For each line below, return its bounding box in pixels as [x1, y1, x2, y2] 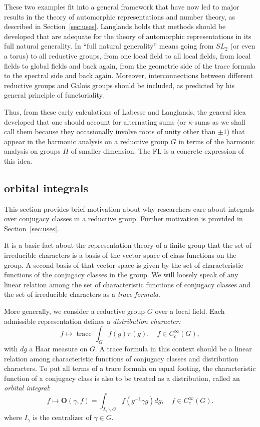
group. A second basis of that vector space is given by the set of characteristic [4, 259, 243, 270]
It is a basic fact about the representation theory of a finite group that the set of [4, 240, 251, 250]
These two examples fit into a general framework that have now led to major [4, 2, 239, 12]
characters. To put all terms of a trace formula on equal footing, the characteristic [4, 363, 256, 373]
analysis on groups [4, 146, 61, 156]
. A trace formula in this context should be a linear [95, 343, 252, 354]
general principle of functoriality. [4, 90, 104, 100]
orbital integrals [4, 180, 88, 195]
